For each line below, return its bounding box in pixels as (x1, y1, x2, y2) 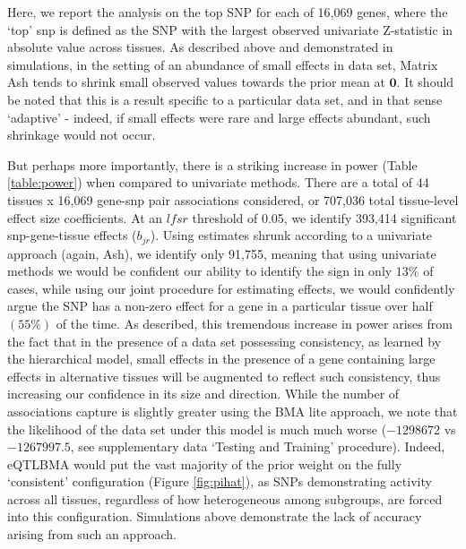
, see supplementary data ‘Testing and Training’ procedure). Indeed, (70, 437, 445, 456)
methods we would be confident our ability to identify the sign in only (7, 262, 393, 280)
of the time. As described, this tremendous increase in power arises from (56, 313, 453, 332)
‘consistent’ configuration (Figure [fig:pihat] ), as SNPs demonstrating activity (7, 472, 432, 491)
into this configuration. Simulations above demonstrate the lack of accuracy (7, 507, 422, 526)
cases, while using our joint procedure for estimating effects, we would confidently (7, 279, 455, 297)
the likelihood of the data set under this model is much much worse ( (7, 419, 387, 438)
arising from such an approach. (7, 525, 177, 544)
